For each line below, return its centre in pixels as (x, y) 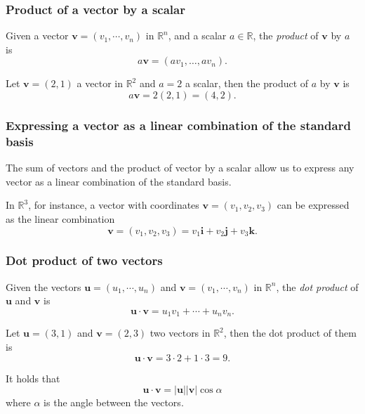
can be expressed (313, 205)
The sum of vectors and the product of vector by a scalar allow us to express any (180, 168)
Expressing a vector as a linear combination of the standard (178, 125)
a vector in (100, 83)
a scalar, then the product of (247, 83)
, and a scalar (197, 35)
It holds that (33, 378)
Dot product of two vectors (84, 260)
